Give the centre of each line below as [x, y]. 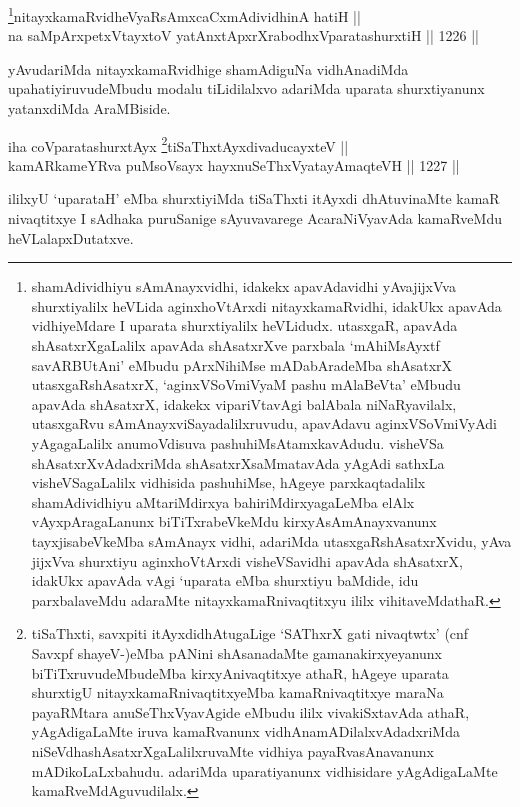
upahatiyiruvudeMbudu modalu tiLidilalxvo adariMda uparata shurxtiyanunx [246, 88]
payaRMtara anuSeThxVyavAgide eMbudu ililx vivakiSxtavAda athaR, [250, 711]
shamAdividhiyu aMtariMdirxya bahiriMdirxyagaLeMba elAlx [223, 501]
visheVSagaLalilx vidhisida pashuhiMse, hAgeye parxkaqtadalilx [228, 482]
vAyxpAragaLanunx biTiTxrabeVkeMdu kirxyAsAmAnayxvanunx [234, 521]
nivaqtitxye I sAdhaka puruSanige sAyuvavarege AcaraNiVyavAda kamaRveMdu [255, 218]
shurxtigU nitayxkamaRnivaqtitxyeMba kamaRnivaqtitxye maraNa [237, 692]
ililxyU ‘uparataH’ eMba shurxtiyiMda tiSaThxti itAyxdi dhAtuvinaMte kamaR [254, 198]
